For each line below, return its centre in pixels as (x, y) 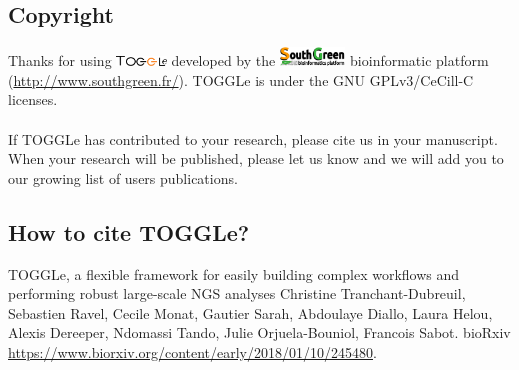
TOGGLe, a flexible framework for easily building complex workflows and (234, 273)
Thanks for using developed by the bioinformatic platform (248, 60)
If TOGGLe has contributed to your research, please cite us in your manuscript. (253, 138)
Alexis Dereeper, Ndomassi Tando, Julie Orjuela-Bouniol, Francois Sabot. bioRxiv (259, 332)
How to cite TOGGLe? (129, 231)
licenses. (33, 99)
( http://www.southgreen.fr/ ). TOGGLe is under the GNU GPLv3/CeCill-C (241, 79)
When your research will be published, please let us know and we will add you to (256, 158)
